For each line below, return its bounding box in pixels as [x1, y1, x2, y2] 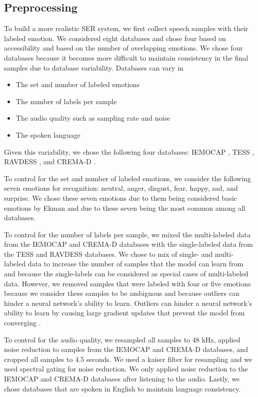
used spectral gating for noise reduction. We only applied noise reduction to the [4, 363, 248, 374]
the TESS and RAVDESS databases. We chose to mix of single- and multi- [4, 248, 233, 259]
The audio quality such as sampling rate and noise [15, 113, 170, 123]
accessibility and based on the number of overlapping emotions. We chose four [4, 43, 243, 53]
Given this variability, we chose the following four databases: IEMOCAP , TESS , [4, 146, 254, 157]
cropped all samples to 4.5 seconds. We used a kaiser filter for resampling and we [4, 353, 252, 364]
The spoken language [15, 129, 80, 140]
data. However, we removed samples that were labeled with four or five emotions [4, 278, 251, 288]
